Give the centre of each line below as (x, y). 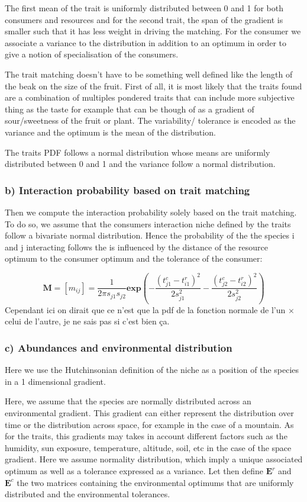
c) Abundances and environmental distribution (119, 347)
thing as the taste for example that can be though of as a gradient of (130, 109)
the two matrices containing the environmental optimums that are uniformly (155, 482)
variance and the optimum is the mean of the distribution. (110, 132)
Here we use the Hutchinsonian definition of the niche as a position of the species (152, 370)
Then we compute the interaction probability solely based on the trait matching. (151, 212)
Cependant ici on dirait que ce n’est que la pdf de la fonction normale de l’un (145, 309)
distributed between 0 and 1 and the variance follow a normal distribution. (140, 164)
